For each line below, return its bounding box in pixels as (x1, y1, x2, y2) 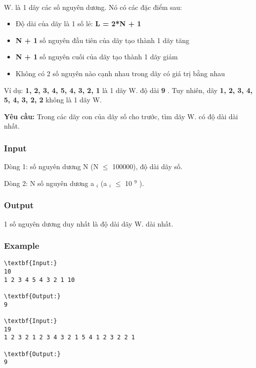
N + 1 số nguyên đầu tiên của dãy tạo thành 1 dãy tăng (15, 35, 190, 45)
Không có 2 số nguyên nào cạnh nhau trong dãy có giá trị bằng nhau (15, 68, 225, 78)
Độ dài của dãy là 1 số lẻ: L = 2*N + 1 (15, 18, 141, 29)
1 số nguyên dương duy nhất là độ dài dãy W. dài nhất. (4, 218, 173, 229)
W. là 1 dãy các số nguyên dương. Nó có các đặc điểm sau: (4, 1, 182, 12)
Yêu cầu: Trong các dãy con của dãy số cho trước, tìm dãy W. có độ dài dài (4, 111, 238, 121)
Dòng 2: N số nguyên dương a (4, 178, 94, 188)
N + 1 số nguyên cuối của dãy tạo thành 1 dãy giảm (15, 51, 178, 62)
